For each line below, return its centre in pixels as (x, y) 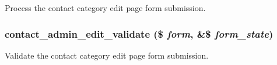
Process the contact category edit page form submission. (105, 8)
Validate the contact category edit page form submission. (107, 55)
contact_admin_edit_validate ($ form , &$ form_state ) (139, 33)
